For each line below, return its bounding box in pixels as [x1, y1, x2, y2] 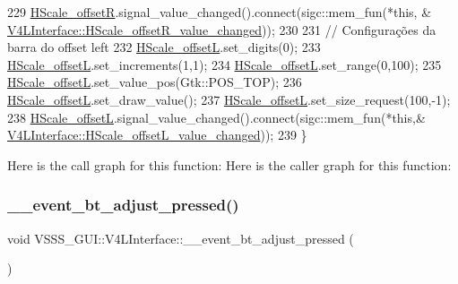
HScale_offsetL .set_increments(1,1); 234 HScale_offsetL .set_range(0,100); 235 [7, 55, 442, 73]
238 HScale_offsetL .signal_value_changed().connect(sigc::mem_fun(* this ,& [7, 108, 426, 126]
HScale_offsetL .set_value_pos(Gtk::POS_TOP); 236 [7, 73, 302, 91]
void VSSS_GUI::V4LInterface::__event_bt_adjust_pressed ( [7, 228, 354, 247]
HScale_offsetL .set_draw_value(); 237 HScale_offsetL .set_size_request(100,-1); [7, 90, 451, 108]
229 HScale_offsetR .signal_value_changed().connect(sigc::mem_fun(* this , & [7, 3, 432, 21]
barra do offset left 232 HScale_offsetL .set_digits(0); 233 [7, 38, 321, 56]
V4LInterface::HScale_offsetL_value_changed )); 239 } [7, 125, 307, 144]
